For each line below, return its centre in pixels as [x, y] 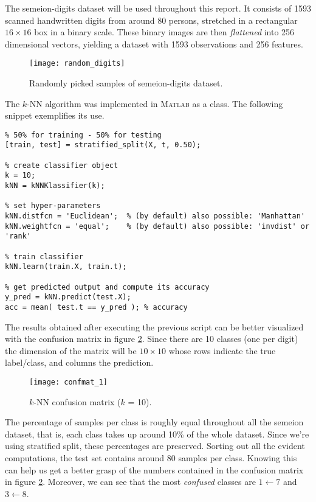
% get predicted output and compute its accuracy [107, 287]
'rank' [18, 236]
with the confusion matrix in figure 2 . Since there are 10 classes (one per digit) [152, 339]
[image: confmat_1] [68, 382]
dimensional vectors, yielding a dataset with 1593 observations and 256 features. [154, 44]
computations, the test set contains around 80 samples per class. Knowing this [151, 458]
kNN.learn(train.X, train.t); [66, 267]
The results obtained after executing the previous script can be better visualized [154, 326]
